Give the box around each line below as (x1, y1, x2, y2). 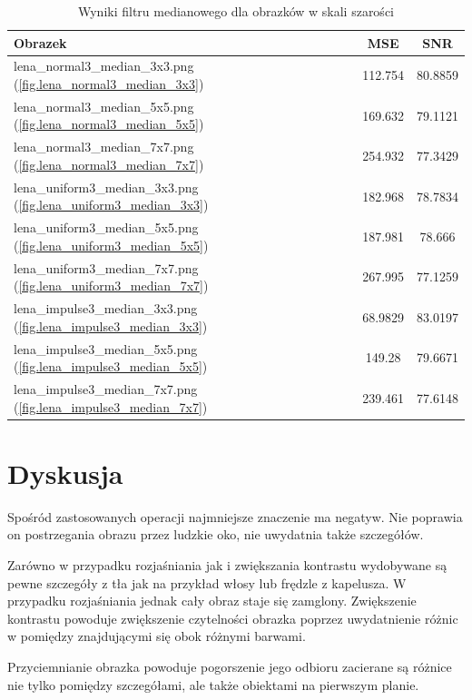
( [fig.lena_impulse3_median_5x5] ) (14, 357, 208, 376)
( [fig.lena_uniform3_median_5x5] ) (14, 235, 209, 254)
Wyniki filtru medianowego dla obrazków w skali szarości (77, 2, 394, 20)
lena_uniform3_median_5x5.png (14, 218, 199, 237)
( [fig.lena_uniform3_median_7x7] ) (14, 276, 209, 295)
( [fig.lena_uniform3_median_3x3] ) (14, 195, 209, 214)
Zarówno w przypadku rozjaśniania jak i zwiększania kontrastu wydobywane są (7, 555, 447, 574)
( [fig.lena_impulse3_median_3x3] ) (14, 316, 208, 335)
